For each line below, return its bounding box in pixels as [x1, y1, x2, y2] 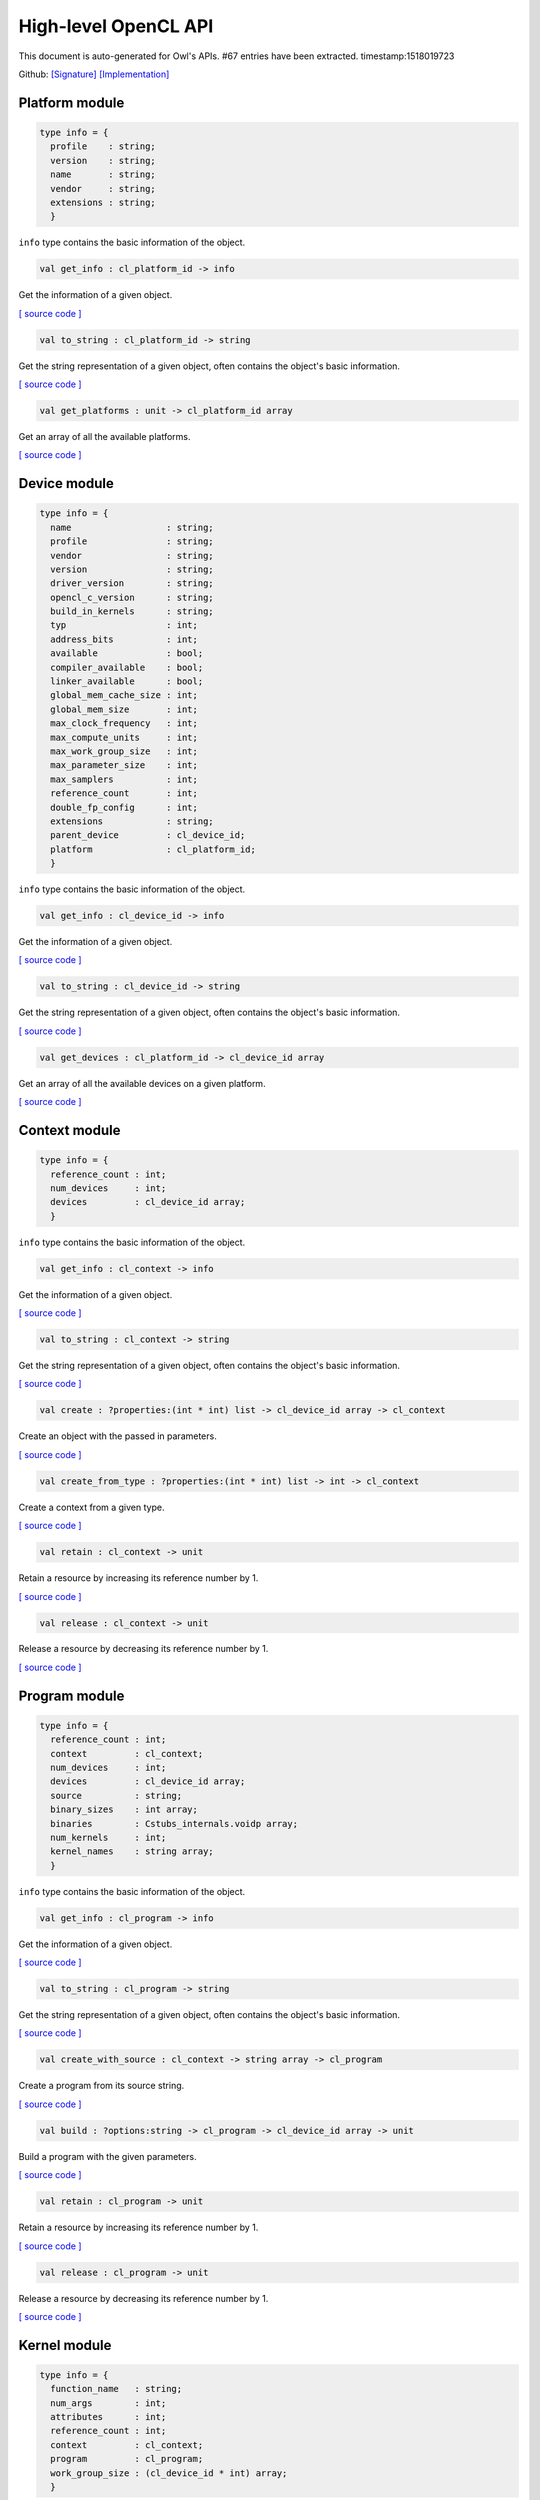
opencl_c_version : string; [50, 591, 214, 603]
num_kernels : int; [50, 1832, 167, 1843]
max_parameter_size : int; [50, 760, 199, 771]
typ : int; [50, 620, 199, 631]
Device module [18, 475, 114, 492]
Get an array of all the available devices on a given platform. [18, 1077, 266, 1089]
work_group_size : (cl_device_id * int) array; [50, 2467, 288, 2479]
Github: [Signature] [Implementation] [18, 68, 170, 80]
